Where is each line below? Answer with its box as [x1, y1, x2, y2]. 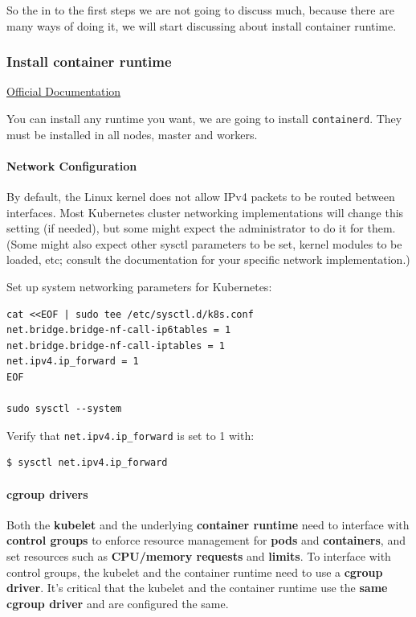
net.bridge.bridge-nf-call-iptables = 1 [6, 339, 226, 352]
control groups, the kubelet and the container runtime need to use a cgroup [6, 563, 383, 580]
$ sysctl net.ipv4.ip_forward [6, 457, 168, 469]
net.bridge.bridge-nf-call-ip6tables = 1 [6, 324, 231, 336]
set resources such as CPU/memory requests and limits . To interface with [6, 548, 391, 564]
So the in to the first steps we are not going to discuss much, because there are [6, 2, 394, 18]
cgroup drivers [6, 485, 88, 502]
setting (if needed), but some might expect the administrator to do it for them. [6, 220, 396, 237]
